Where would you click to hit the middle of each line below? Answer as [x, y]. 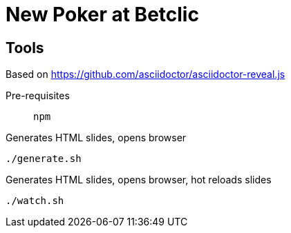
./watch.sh [35, 201]
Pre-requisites [38, 96]
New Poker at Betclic [102, 14]
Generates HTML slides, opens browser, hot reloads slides [139, 180]
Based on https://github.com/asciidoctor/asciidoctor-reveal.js [145, 74]
